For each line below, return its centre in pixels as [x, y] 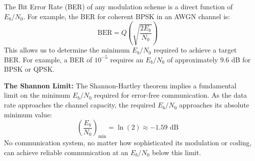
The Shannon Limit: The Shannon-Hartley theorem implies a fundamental [120, 85]
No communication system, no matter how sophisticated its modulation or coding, [128, 143]
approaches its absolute [214, 105]
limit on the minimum [37, 95]
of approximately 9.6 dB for [209, 59]
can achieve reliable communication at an [66, 152]
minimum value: [28, 114]
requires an [127, 59]
